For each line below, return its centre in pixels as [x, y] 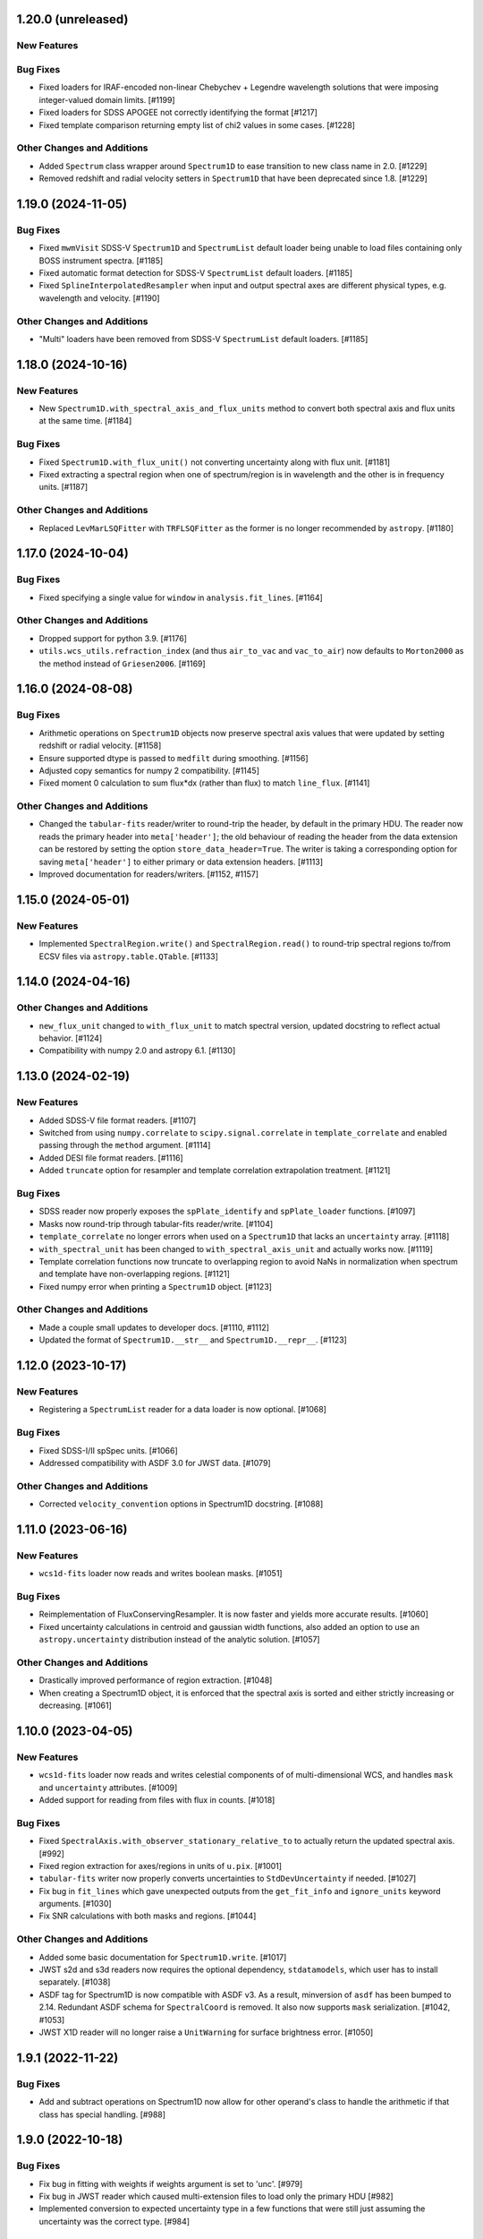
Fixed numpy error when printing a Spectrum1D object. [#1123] [156, 1286]
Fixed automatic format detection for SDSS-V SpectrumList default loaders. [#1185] [196, 272]
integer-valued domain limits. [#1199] [107, 99]
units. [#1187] [64, 487]
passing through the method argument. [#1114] [125, 1145]
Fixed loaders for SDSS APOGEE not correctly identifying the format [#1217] [178, 113]
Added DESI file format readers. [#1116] [111, 1158]
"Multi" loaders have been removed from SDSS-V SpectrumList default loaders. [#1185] [203, 339]
